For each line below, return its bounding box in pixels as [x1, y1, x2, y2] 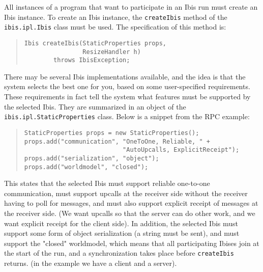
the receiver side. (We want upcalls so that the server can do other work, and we [4, 207, 255, 218]
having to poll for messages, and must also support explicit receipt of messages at [4, 198, 258, 208]
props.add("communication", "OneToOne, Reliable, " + [24, 138, 210, 145]
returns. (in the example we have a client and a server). [4, 258, 177, 268]
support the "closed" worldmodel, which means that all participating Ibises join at [4, 237, 259, 248]
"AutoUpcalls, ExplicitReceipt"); [123, 146, 240, 154]
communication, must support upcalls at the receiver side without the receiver [4, 187, 248, 198]
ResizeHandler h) [82, 48, 141, 56]
